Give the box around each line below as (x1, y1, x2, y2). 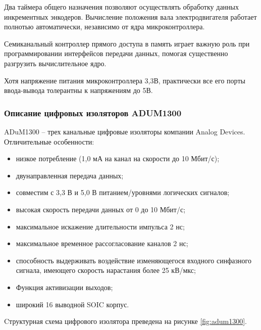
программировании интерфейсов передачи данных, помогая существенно (4, 48, 228, 59)
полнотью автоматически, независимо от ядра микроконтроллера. (4, 21, 205, 32)
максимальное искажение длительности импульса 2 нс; (16, 221, 185, 231)
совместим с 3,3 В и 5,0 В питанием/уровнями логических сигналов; (16, 187, 230, 198)
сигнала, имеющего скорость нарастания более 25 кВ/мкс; (16, 265, 196, 275)
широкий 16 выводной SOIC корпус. (16, 299, 129, 309)
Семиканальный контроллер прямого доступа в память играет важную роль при (4, 38, 250, 49)
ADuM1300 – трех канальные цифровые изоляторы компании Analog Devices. (4, 126, 245, 136)
